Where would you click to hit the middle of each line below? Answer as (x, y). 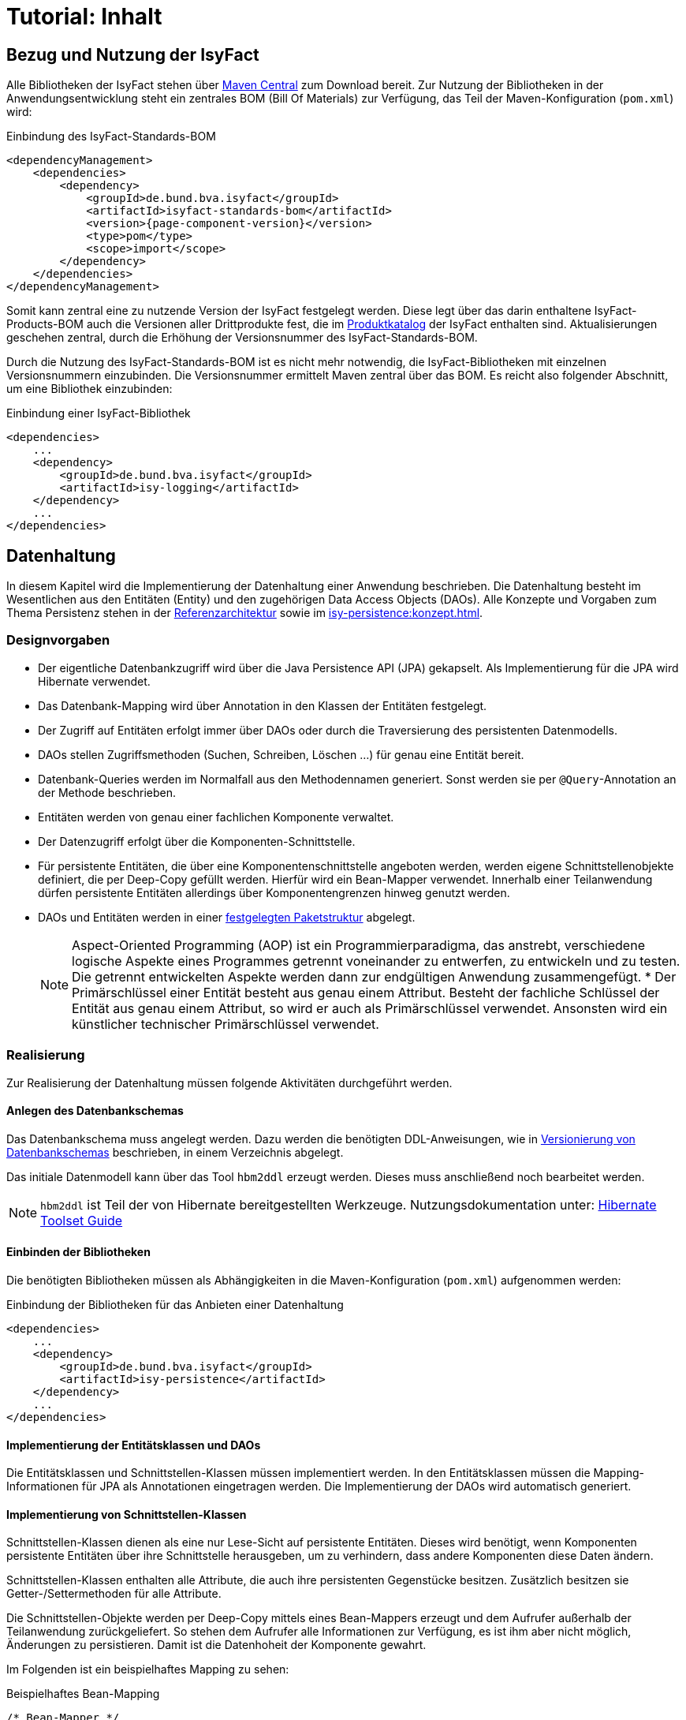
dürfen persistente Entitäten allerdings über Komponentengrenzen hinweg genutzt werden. (274, 892)
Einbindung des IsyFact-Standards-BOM (111, 136)
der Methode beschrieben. (107, 792)
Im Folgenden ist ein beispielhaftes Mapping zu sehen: (148, 1670)
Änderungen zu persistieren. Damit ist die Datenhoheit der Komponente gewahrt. (216, 1645)
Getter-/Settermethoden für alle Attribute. (114, 1594)
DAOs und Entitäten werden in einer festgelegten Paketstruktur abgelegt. (227, 917)
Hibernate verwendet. (94, 681)
